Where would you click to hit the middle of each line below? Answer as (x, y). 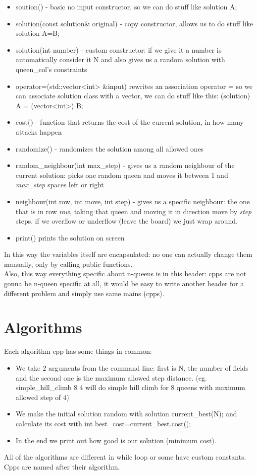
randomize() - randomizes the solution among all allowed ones (109, 148)
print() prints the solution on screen (70, 237)
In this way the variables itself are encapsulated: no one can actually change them (128, 254)
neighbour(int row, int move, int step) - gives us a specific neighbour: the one (133, 201)
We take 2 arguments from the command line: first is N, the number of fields (132, 367)
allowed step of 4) (42, 397)
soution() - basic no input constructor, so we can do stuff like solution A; (126, 6)
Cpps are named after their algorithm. (62, 466)
